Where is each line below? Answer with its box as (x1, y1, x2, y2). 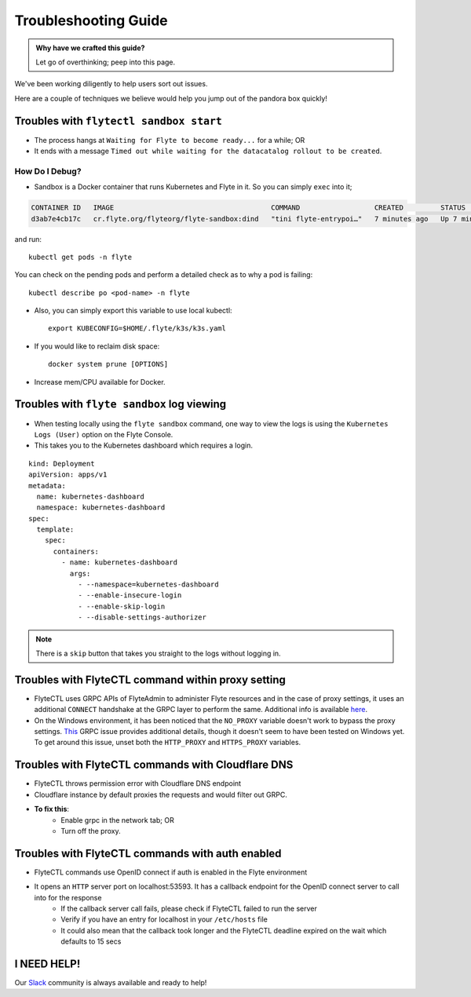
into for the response (34, 893, 102, 902)
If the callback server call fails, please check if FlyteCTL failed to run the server (60, 904, 318, 913)
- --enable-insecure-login (78, 591, 182, 600)
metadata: (28, 481, 66, 490)
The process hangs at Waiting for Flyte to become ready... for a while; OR (34, 135, 305, 144)
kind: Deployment (28, 459, 95, 468)
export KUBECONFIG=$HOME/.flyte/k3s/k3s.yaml (48, 324, 227, 333)
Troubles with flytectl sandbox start (14, 114, 223, 127)
